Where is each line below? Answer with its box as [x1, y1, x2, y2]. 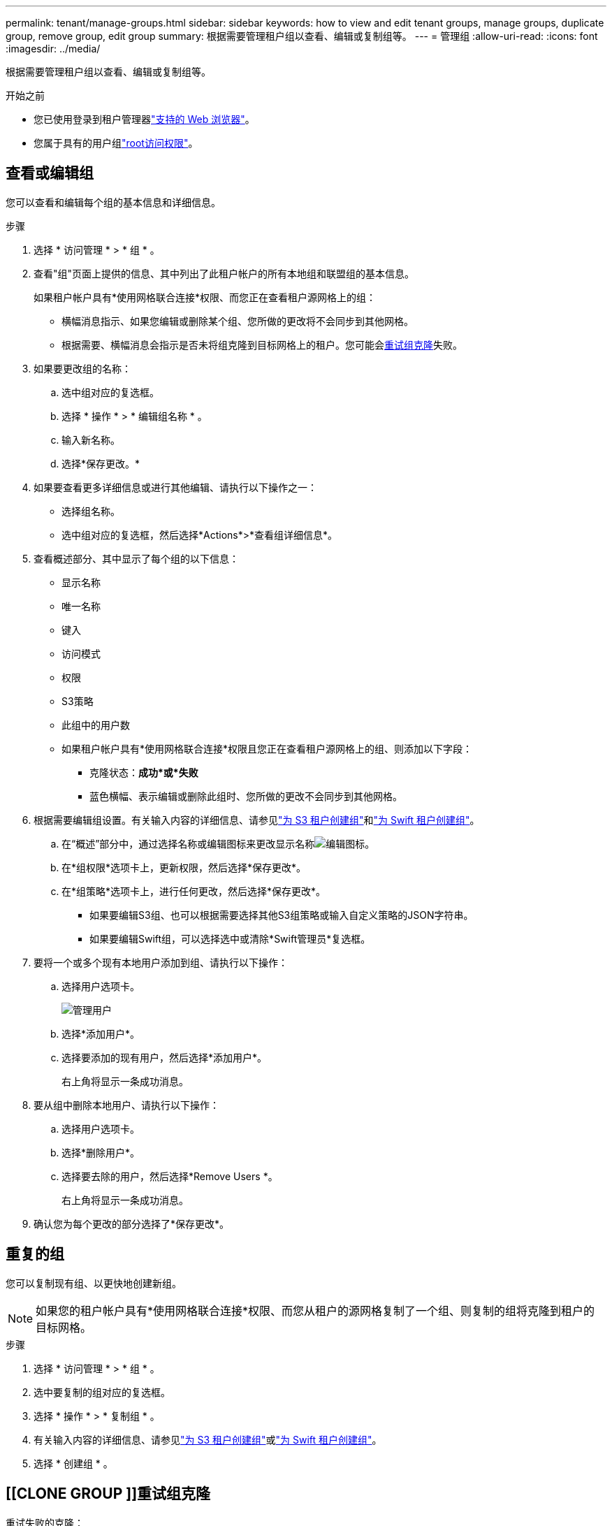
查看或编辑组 [6, 164, 94, 182]
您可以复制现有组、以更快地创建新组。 [6, 1277, 182, 1289]
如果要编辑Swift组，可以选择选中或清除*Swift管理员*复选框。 [89, 932, 371, 945]
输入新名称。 [61, 433, 120, 446]
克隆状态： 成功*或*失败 [89, 766, 198, 778]
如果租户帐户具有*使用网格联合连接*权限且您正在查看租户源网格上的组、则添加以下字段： [61, 742, 473, 755]
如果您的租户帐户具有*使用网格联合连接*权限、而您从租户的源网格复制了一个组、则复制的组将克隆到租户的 [36, 1303, 595, 1318]
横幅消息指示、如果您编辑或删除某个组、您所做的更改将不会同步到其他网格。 [61, 314, 414, 327]
